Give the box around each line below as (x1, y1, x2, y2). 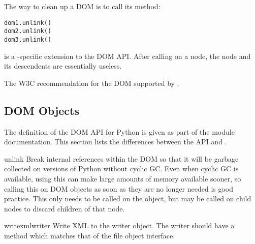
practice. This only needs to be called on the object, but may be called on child (4, 193, 251, 204)
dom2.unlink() (4, 27, 52, 35)
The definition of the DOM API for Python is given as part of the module (4, 126, 235, 137)
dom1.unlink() (4, 19, 52, 26)
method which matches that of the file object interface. (4, 230, 175, 240)
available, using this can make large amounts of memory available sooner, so (4, 173, 241, 184)
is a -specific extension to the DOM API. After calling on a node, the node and (4, 50, 251, 61)
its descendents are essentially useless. (4, 60, 122, 71)
